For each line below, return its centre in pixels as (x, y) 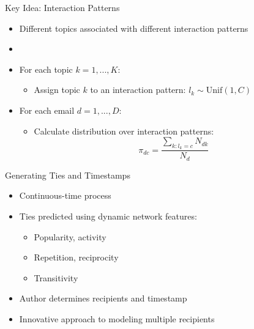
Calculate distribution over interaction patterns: (124, 131)
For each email (47, 110)
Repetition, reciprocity (76, 257)
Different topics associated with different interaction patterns (134, 28)
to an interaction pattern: (138, 90)
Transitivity (56, 277)
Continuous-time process (65, 195)
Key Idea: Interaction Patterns (62, 7)
